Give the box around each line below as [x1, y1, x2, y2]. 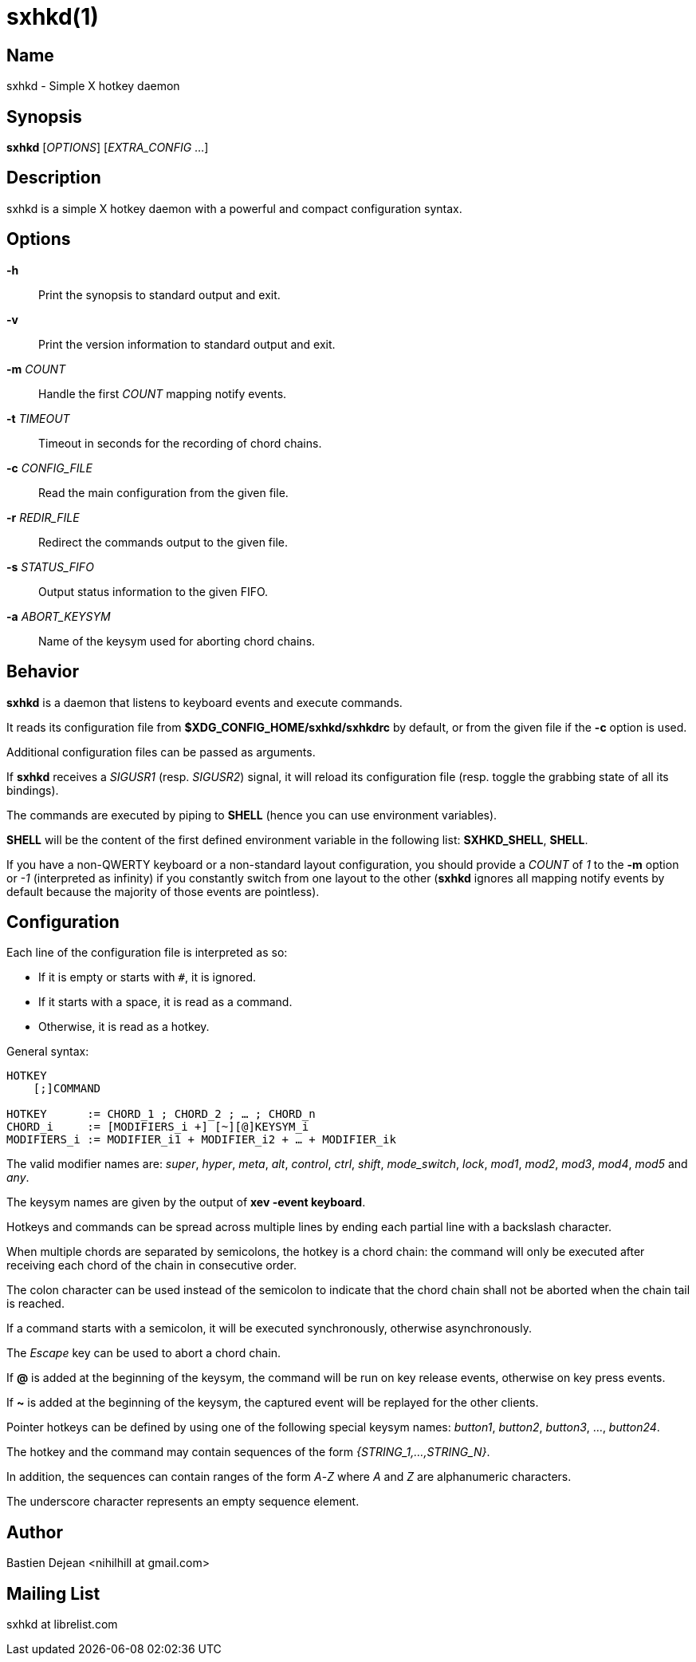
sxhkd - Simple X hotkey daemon [6, 79, 180, 93]
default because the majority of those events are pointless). [6, 884, 320, 898]
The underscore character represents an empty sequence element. [6, 1494, 360, 1509]
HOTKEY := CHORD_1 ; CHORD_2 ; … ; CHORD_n [6, 1107, 316, 1121]
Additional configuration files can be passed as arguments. [6, 744, 316, 759]
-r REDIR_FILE [6, 510, 80, 524]
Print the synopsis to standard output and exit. [38, 287, 281, 302]
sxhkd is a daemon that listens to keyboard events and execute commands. [6, 695, 403, 709]
